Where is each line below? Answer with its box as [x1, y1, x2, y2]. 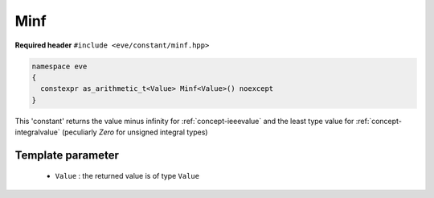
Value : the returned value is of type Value [55, 171, 200, 181]
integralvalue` [14, 127, 60, 137]
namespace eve [31, 61, 88, 71]
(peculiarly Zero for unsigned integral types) [61, 127, 208, 137]
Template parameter [14, 148, 120, 162]
